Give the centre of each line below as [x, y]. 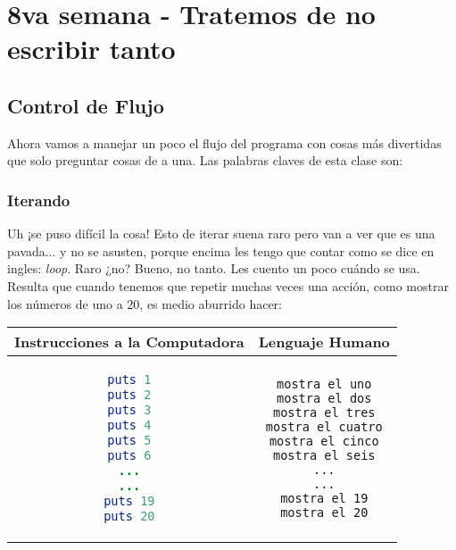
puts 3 [129, 410]
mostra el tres [324, 413]
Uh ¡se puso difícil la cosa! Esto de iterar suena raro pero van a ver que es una [221, 233]
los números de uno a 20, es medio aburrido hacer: [145, 303]
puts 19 [129, 501]
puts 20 [129, 516]
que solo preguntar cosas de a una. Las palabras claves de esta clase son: [205, 160]
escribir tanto [91, 49]
